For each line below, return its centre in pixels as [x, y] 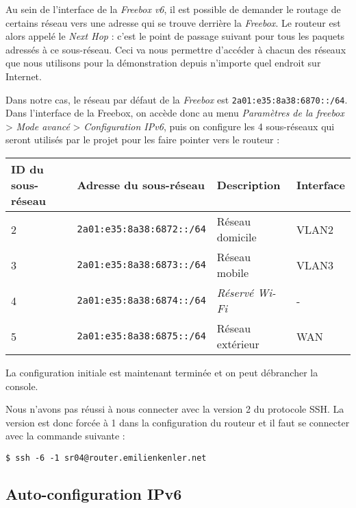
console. [22, 386]
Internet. [24, 76]
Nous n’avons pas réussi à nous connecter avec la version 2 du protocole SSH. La [175, 409]
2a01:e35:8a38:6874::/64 [141, 300]
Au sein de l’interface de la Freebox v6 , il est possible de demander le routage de [173, 9]
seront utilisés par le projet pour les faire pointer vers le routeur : [143, 140]
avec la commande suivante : [65, 436]
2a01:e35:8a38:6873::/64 [141, 265]
